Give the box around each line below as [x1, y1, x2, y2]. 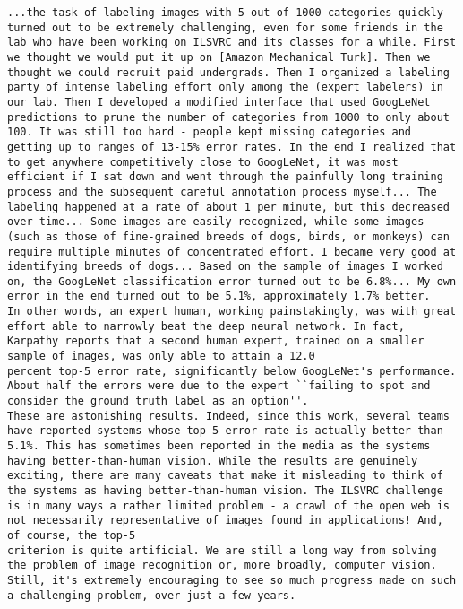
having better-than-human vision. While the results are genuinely [7, 454, 418, 467]
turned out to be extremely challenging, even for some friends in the [7, 21, 443, 34]
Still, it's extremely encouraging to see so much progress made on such [7, 573, 457, 587]
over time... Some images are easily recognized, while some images [7, 215, 424, 229]
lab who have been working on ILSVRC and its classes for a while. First [7, 36, 457, 49]
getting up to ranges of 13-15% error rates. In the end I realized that [7, 140, 457, 153]
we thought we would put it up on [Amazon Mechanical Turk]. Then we [7, 50, 431, 64]
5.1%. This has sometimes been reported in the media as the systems [7, 439, 431, 453]
